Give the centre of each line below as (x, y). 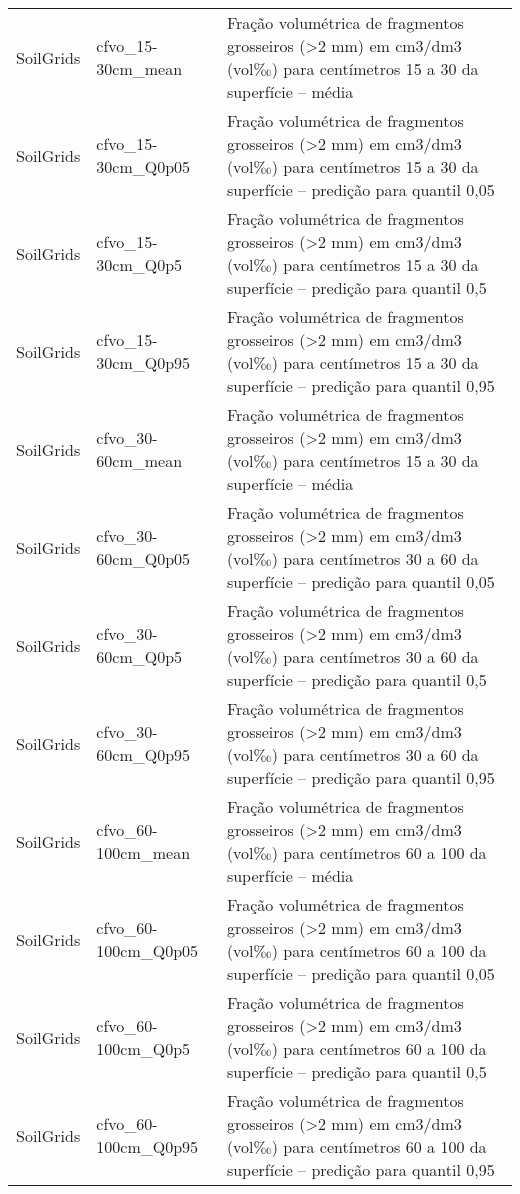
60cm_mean (139, 460)
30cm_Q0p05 (143, 166)
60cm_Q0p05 (143, 558)
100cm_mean (143, 852)
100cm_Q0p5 (143, 1048)
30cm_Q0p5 (139, 264)
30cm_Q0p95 (143, 362)
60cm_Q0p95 (143, 754)
